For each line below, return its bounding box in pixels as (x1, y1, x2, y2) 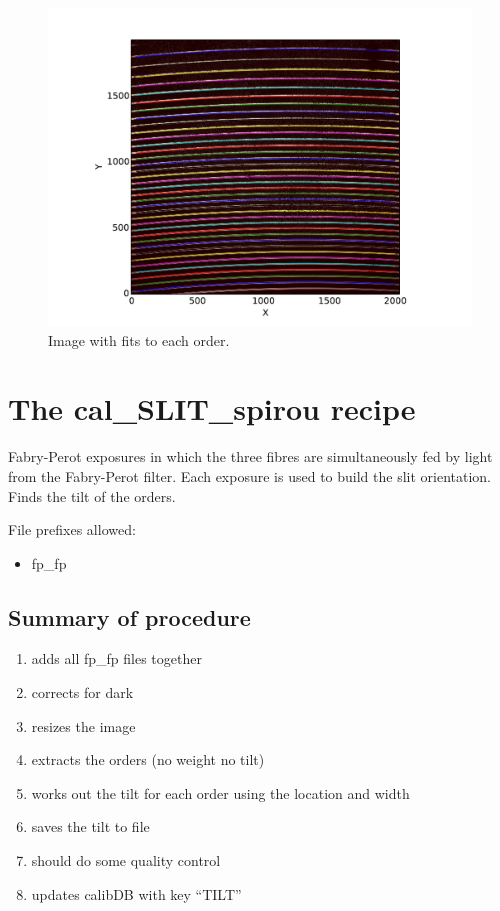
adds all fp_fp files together (31, 648, 202, 669)
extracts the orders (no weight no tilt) (31, 749, 265, 770)
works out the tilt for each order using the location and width (31, 782, 410, 803)
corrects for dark (31, 682, 134, 703)
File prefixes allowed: (8, 519, 136, 540)
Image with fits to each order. (48, 329, 230, 350)
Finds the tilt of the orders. (8, 485, 176, 506)
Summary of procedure (8, 601, 251, 632)
